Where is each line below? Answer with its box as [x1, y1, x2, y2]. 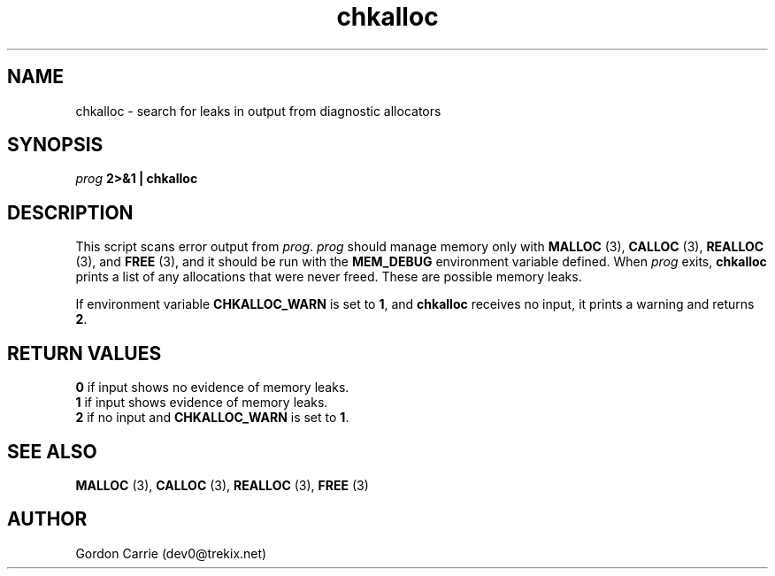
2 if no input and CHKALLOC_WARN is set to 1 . [75, 410, 349, 426]
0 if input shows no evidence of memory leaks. [75, 380, 349, 396]
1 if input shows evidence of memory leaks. [75, 395, 328, 411]
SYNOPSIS [7, 134, 104, 157]
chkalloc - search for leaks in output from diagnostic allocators [75, 103, 441, 119]
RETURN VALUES [7, 342, 162, 365]
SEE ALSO [7, 440, 97, 463]
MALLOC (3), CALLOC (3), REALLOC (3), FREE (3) [75, 477, 369, 493]
